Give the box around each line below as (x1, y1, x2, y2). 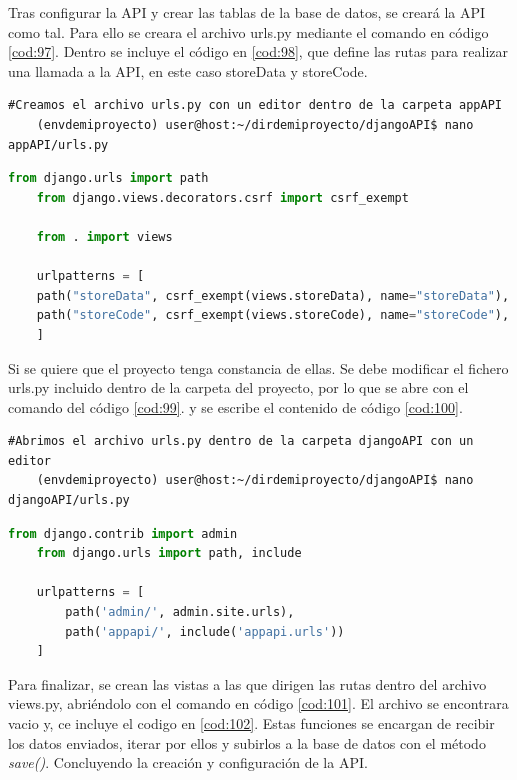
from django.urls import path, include (36, 546, 302, 561)
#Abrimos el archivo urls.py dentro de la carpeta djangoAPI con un (8, 434, 474, 449)
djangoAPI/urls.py (8, 493, 130, 508)
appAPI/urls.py (8, 137, 109, 152)
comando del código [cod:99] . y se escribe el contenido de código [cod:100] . (8, 396, 463, 417)
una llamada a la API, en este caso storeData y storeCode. (8, 60, 368, 81)
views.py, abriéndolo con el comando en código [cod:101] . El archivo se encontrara (8, 693, 509, 714)
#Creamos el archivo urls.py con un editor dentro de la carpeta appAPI (8, 98, 502, 113)
